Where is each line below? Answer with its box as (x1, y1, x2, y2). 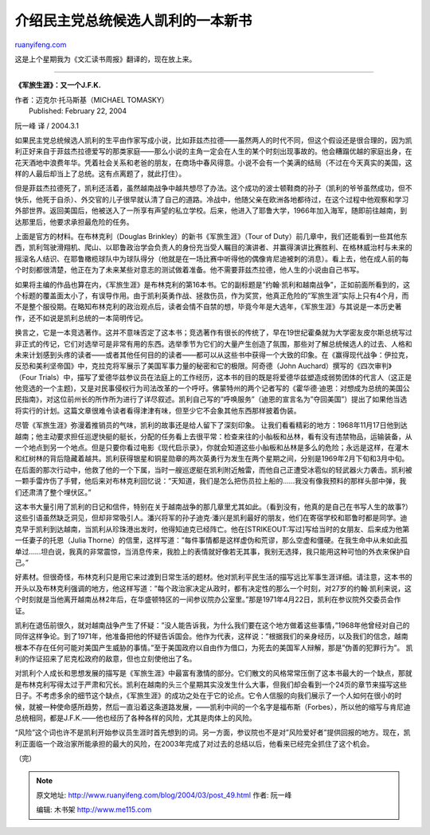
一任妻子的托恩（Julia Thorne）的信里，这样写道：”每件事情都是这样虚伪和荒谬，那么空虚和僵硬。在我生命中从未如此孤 (14, 535, 408, 545)
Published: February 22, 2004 (29, 106, 127, 116)
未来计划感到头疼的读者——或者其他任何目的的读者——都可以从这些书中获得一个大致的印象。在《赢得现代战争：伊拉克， (14, 350, 412, 359)
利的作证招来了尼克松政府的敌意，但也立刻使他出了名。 (14, 654, 197, 664)
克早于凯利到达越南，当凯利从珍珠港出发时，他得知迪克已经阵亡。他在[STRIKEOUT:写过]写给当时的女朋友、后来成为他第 (14, 524, 410, 534)
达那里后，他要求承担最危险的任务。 (14, 217, 134, 226)
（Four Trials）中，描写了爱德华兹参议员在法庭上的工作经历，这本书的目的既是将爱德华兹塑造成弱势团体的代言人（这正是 (14, 372, 412, 382)
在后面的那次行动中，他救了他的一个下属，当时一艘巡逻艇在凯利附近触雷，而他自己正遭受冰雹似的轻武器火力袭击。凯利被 (14, 465, 412, 474)
